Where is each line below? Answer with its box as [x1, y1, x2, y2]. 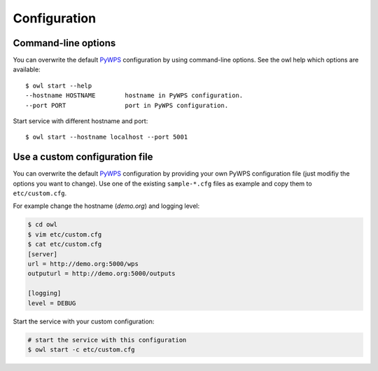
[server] [27, 250, 58, 258]
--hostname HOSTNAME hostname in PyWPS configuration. [25, 92, 244, 99]
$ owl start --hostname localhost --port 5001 [25, 133, 188, 141]
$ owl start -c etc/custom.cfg [27, 345, 136, 353]
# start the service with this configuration [27, 336, 187, 344]
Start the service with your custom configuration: [13, 317, 155, 325]
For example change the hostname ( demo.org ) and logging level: [13, 202, 199, 210]
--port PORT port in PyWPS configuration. [25, 101, 229, 109]
